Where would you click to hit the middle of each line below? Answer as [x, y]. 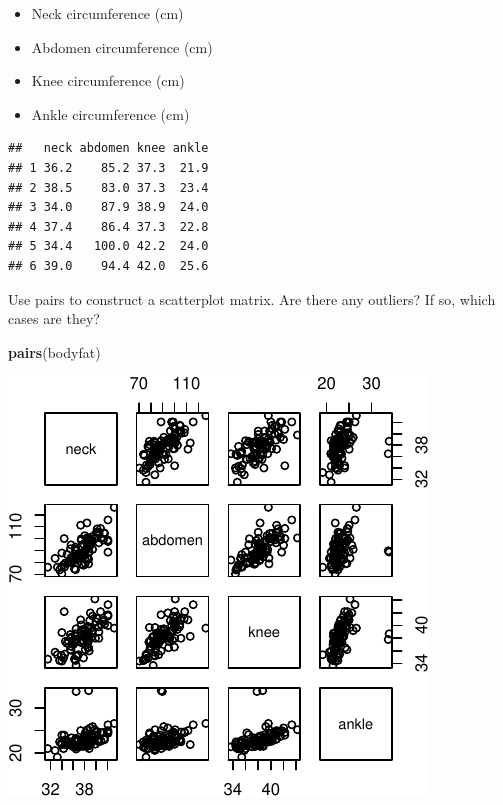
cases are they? [54, 318]
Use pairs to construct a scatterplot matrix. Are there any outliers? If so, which [252, 298]
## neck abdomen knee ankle [108, 148]
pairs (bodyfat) [54, 351]
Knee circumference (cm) [108, 80]
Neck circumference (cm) [107, 13]
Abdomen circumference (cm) [122, 46]
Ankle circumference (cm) [110, 113]
